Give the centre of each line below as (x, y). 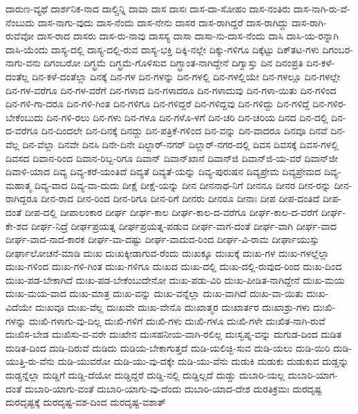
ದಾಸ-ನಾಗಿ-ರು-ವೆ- (322, 8)
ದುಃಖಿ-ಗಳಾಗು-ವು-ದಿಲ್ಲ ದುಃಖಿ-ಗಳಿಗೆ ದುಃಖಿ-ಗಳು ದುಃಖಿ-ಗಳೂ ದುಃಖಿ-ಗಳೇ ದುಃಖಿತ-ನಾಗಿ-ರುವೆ (177, 320)
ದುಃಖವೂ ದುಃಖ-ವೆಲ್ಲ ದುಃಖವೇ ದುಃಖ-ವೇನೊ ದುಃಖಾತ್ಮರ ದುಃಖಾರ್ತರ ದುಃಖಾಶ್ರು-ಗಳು (172, 307)
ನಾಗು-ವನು (23, 63)
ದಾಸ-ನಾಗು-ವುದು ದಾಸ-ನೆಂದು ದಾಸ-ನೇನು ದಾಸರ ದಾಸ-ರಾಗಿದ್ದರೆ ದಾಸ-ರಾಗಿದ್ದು (163, 22)
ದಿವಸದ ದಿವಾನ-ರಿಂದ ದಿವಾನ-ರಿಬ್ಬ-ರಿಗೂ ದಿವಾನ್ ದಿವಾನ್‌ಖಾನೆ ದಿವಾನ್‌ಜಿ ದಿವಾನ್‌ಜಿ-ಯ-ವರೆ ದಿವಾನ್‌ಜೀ (172, 157)
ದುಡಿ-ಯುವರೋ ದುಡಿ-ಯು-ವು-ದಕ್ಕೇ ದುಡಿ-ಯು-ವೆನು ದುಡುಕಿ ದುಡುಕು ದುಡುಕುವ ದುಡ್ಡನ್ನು (203, 361)
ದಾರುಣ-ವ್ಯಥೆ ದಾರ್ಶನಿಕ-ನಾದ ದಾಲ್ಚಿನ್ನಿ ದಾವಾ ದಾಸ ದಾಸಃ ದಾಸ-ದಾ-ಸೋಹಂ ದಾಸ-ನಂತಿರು (148, 8)
